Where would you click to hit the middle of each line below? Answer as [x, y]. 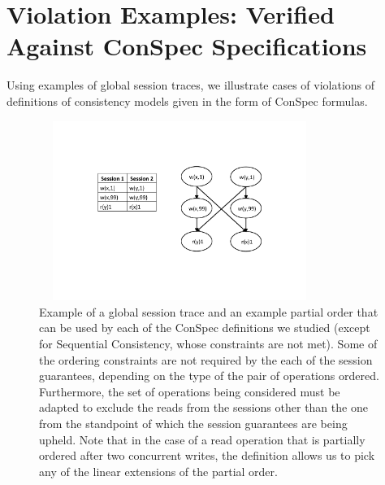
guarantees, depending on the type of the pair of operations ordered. [209, 376]
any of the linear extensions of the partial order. [158, 471]
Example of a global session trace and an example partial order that [209, 311]
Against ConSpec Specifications [187, 46]
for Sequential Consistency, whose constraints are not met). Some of [208, 344]
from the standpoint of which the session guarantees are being [193, 424]
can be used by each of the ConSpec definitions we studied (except [205, 328]
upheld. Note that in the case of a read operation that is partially [202, 439]
